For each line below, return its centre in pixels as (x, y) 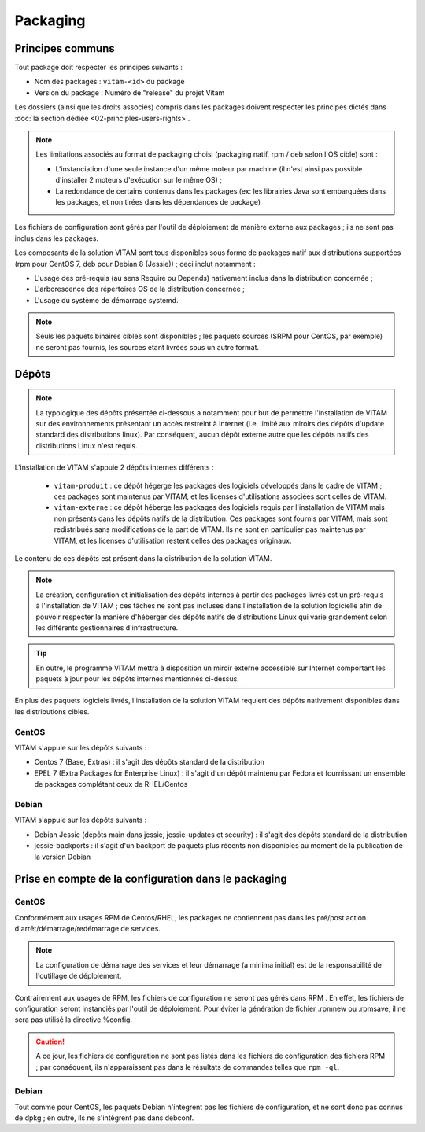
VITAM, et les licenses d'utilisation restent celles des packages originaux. (173, 540)
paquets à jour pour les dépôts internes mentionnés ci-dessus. (137, 679)
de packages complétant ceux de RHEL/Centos (111, 784)
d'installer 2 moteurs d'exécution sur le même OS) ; (139, 180)
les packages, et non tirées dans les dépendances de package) (158, 201)
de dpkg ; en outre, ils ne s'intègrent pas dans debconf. (104, 1118)
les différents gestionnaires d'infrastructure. (107, 627)
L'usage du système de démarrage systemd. (106, 300)
